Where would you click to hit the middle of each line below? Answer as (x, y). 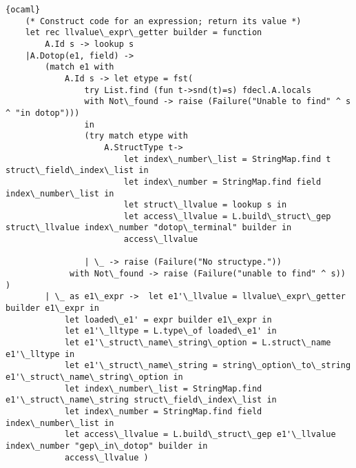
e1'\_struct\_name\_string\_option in (94, 377)
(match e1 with (80, 67)
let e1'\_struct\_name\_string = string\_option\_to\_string (208, 366)
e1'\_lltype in (40, 354)
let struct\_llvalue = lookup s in (205, 205)
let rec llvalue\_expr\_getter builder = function (144, 33)
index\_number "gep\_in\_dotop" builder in (107, 446)
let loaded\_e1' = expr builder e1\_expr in (168, 319)
